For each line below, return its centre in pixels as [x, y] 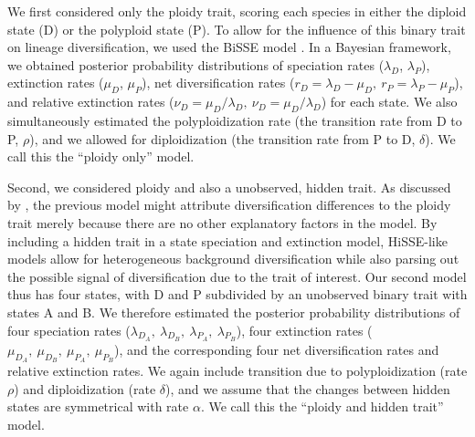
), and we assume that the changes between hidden [307, 388]
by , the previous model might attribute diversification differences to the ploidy [229, 205]
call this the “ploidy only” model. [101, 156]
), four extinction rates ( [304, 330]
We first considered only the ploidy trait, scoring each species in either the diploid [237, 11]
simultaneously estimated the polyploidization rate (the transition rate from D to [235, 120]
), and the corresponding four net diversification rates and [277, 349]
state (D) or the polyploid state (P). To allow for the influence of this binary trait [237, 29]
